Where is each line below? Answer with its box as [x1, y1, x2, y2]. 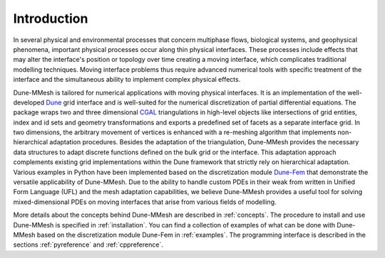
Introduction [13, 11, 88, 26]
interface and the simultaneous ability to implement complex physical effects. [13, 75, 241, 84]
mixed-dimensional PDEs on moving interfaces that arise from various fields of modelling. [13, 198, 277, 206]
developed [13, 98, 45, 107]
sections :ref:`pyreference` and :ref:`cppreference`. [13, 240, 163, 249]
